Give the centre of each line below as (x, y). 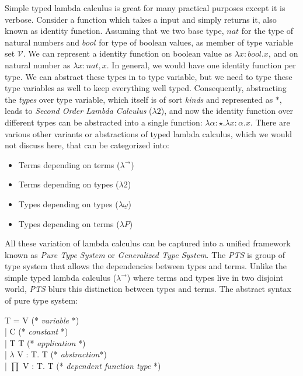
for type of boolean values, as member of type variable (196, 42)
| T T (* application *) (45, 342)
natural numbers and (42, 42)
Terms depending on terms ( (69, 164)
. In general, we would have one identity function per (201, 65)
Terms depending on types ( (69, 184)
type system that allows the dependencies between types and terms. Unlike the (146, 266)
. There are (270, 122)
